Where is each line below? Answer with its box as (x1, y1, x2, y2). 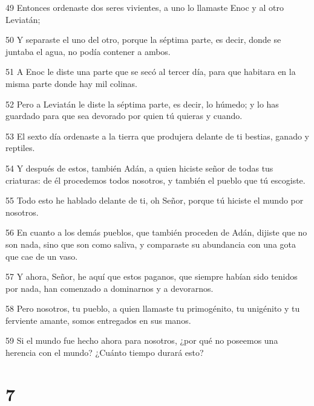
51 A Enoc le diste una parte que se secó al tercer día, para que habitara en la (5, 65, 296, 78)
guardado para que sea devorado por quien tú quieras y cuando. (5, 109, 243, 122)
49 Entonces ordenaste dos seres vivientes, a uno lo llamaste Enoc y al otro (5, 1, 284, 13)
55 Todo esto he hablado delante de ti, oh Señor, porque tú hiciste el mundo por (5, 194, 304, 207)
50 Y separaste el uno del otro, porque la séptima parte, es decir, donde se (5, 33, 281, 46)
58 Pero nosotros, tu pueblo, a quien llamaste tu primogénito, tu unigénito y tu (5, 302, 300, 315)
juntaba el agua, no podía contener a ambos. (5, 45, 171, 57)
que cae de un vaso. (5, 250, 78, 262)
